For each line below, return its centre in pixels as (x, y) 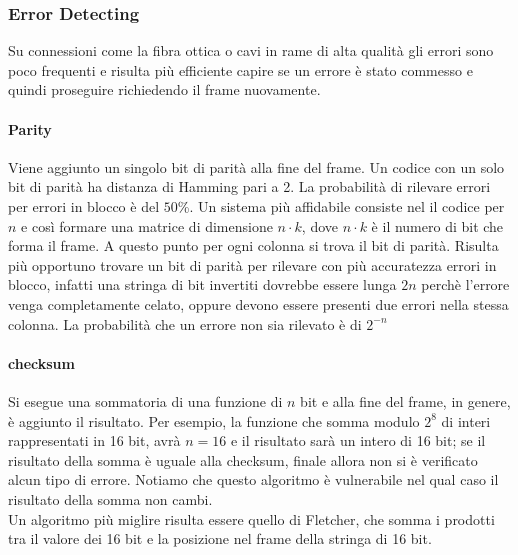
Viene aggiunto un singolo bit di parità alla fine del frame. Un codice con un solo (256, 166)
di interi (466, 420)
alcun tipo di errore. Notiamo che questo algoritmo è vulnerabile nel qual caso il (253, 479)
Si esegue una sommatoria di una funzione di (145, 400)
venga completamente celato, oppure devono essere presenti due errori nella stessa (258, 303)
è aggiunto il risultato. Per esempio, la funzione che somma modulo (214, 420)
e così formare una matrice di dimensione (147, 225)
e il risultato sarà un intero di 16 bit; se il (358, 440)
